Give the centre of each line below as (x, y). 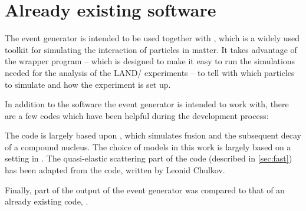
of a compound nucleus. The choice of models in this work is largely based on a (148, 146)
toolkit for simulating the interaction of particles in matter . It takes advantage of (151, 49)
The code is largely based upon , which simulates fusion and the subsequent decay (153, 135)
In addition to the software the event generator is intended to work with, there (147, 104)
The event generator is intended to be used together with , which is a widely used (152, 38)
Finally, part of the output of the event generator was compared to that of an (145, 189)
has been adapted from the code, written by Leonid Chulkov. (115, 170)
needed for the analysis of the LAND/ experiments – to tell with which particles (150, 72)
